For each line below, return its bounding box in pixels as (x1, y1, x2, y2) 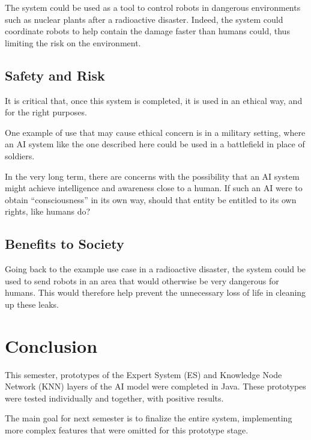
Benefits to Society (5, 234, 124, 253)
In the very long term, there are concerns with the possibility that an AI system (5, 170, 300, 182)
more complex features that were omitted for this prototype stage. (5, 424, 249, 436)
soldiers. (5, 149, 35, 162)
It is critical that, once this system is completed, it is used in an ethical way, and (5, 94, 303, 106)
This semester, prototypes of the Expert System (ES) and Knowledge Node (5, 368, 282, 380)
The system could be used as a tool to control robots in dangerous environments (5, 1, 301, 13)
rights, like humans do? (5, 205, 91, 218)
